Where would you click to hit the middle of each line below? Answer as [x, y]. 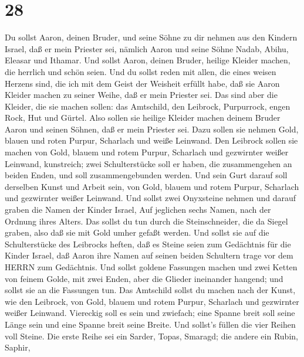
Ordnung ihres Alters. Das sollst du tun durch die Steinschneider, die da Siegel [146, 221]
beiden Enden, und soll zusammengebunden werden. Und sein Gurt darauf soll [146, 175]
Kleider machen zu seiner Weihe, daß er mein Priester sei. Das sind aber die [141, 95]
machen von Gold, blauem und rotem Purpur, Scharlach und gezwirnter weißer [147, 152]
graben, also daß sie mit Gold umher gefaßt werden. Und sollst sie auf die [137, 232]
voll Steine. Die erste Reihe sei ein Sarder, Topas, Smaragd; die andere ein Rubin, [151, 336]
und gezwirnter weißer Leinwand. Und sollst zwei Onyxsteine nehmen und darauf [151, 198]
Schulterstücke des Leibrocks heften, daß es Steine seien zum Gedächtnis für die [148, 244]
